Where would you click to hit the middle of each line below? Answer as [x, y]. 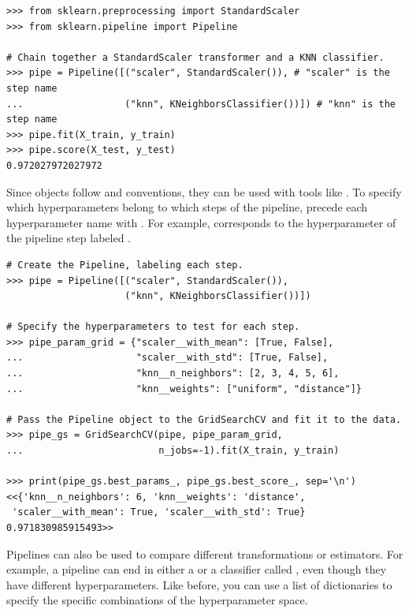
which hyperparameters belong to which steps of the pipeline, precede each [187, 207]
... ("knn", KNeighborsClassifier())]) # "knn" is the [201, 104]
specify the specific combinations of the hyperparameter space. [157, 600]
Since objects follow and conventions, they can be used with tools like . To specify [204, 191]
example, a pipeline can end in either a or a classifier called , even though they [197, 569]
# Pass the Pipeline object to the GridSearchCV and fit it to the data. [204, 419]
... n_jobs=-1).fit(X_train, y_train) [173, 451]
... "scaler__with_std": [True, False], [167, 358]
